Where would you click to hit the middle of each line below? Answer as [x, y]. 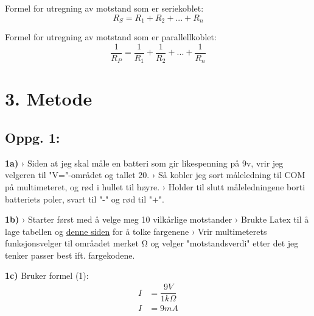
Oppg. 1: [33, 137]
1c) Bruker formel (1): [47, 275]
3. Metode [49, 99]
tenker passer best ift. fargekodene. [70, 255]
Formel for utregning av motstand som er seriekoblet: [104, 8]
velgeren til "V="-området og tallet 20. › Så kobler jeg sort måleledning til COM [155, 175]
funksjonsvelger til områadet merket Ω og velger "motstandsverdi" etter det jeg [152, 243]
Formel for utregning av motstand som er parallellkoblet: [111, 37]
